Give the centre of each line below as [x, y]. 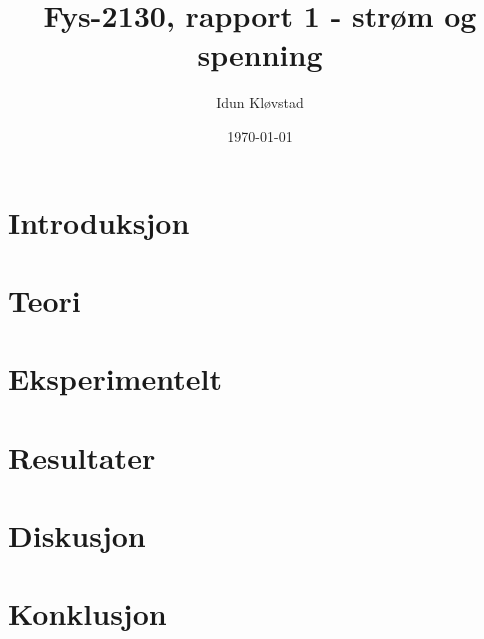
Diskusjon [77, 535]
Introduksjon [99, 221]
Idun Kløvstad [260, 102]
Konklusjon [87, 613]
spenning [260, 54]
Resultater [82, 456]
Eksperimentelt [115, 378]
